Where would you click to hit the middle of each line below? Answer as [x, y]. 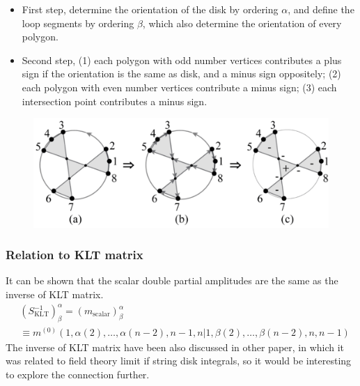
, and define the [321, 9]
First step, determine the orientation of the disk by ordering [150, 9]
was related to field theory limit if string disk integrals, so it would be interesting [179, 361]
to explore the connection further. [78, 375]
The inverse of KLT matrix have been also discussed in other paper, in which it [175, 347]
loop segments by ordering [78, 23]
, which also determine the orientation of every [242, 23]
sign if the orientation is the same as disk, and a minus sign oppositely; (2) [181, 74]
